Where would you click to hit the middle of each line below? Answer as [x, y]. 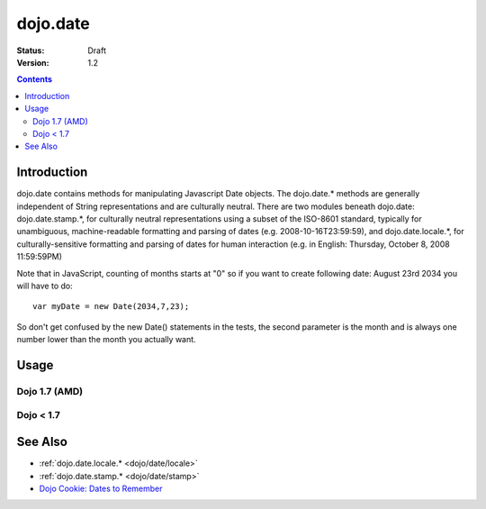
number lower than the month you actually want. [107, 340]
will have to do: [45, 286]
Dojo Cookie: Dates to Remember [101, 488]
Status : [31, 50]
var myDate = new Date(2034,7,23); [111, 307]
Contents [35, 79]
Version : [33, 62]
